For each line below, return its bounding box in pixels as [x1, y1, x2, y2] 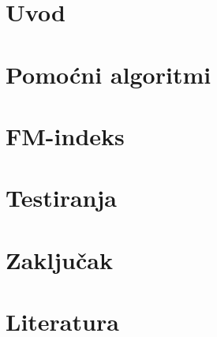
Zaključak [6, 243, 113, 275]
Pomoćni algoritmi [6, 58, 211, 90]
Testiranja [6, 182, 117, 214]
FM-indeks [6, 119, 125, 152]
